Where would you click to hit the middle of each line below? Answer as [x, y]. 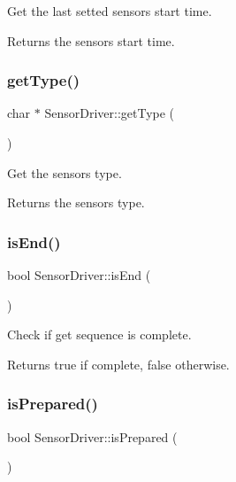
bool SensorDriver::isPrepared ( [92, 436]
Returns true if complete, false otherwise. [118, 364]
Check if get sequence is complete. [99, 334]
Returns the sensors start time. [91, 40]
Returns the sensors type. [76, 202]
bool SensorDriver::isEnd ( [79, 275]
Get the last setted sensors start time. [110, 11]
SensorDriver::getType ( [110, 113]
